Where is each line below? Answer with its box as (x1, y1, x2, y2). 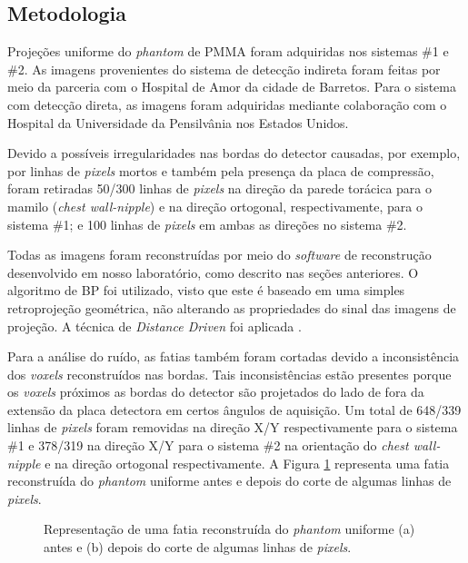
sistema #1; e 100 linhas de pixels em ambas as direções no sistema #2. (7, 214, 407, 233)
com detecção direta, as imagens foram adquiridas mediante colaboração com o (7, 94, 447, 114)
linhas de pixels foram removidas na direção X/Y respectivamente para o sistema (7, 418, 458, 437)
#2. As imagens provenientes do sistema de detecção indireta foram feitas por (7, 59, 441, 78)
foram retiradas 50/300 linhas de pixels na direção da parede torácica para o (7, 179, 432, 198)
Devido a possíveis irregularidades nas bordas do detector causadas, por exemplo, (7, 143, 461, 163)
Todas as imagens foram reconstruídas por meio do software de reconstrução (7, 245, 432, 264)
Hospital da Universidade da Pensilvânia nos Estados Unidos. (7, 113, 349, 132)
